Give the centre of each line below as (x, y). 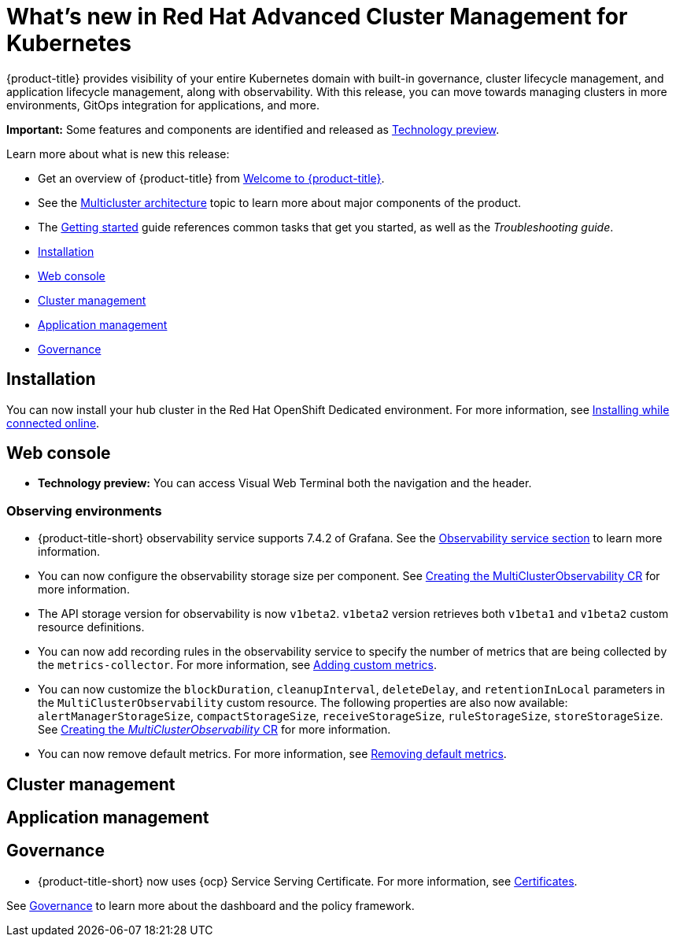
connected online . (53, 423)
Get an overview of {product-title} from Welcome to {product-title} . (211, 178)
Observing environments (84, 510)
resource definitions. (91, 627)
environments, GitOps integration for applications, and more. (163, 105)
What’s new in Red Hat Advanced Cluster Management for (317, 17)
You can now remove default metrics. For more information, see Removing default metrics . (272, 754)
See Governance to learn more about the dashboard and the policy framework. (211, 905)
